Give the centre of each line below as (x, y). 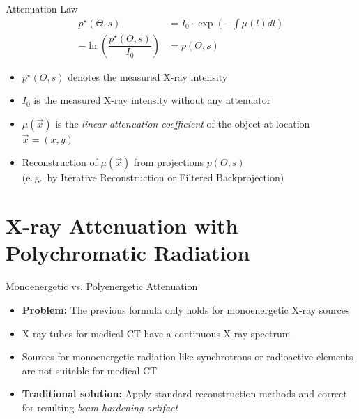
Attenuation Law (42, 8)
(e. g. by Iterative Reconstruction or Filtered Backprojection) (153, 177)
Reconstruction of (60, 162)
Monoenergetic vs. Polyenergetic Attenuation (102, 286)
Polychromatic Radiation (128, 253)
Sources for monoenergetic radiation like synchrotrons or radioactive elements (188, 357)
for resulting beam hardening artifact (100, 407)
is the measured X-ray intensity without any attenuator (152, 100)
